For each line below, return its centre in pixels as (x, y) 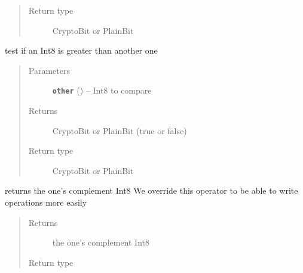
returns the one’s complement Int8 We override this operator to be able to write (151, 190)
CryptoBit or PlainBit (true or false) (120, 130)
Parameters (49, 70)
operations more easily (46, 202)
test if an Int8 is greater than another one (81, 50)
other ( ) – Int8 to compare (102, 90)
